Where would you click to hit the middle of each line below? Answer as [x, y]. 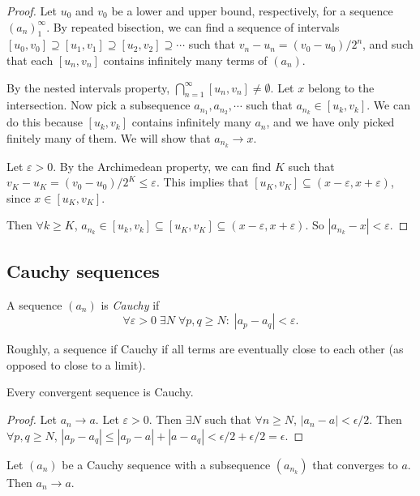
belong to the [341, 87]
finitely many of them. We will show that [109, 137]
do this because [45, 122]
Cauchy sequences [83, 270]
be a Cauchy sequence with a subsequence [166, 464]
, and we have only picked [330, 122]
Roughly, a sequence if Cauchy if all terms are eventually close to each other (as [205, 349]
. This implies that [202, 182]
